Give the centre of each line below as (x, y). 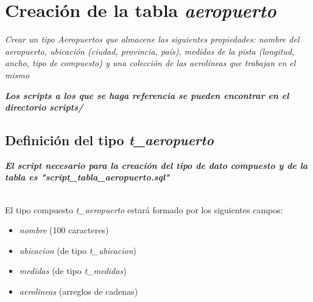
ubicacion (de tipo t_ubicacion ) (78, 250)
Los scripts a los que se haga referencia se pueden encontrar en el (147, 95)
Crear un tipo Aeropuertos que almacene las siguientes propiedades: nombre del (152, 39)
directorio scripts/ (44, 107)
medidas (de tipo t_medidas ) (73, 271)
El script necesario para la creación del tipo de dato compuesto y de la (156, 165)
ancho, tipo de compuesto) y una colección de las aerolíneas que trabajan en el (150, 63)
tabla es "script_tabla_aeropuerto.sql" (87, 177)
